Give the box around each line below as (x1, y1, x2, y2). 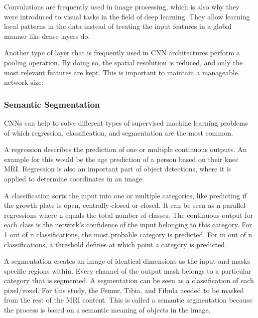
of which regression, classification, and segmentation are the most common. (4, 127, 233, 138)
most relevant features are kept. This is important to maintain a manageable (4, 67, 238, 77)
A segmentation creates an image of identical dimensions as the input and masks (4, 256, 251, 266)
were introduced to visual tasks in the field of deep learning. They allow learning (4, 11, 250, 21)
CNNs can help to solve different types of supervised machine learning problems (4, 117, 248, 128)
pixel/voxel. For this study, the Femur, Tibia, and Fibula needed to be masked (4, 285, 244, 295)
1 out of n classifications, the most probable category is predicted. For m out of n (4, 229, 253, 239)
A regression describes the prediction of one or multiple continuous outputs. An (4, 144, 247, 155)
